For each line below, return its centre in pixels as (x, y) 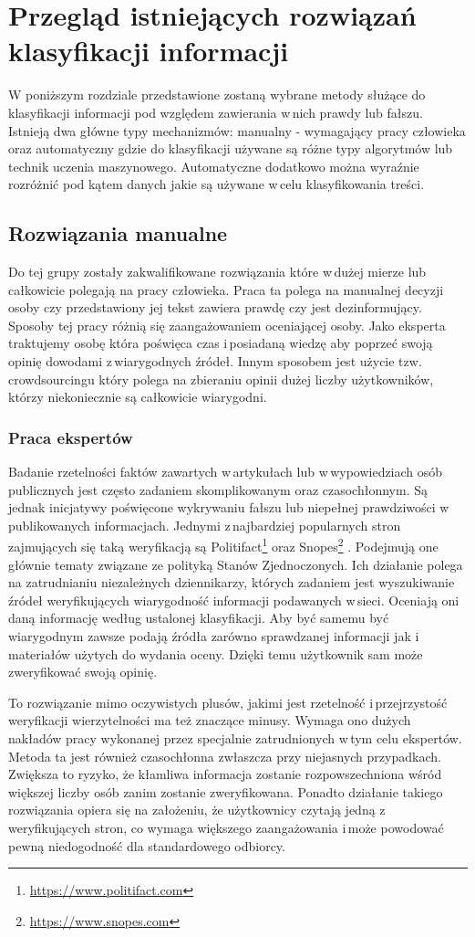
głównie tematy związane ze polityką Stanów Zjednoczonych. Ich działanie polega (236, 564)
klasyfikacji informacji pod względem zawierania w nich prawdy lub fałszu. (216, 112)
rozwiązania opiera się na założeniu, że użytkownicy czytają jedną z (197, 810)
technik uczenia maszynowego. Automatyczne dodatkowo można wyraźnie (214, 166)
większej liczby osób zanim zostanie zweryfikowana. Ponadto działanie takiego (226, 791)
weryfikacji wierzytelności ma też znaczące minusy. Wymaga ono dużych (210, 720)
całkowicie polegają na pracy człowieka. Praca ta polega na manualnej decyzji (226, 289)
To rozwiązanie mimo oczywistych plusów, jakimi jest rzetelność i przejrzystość (228, 702)
